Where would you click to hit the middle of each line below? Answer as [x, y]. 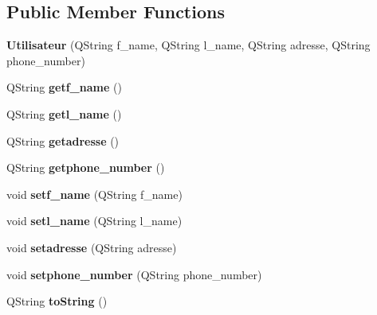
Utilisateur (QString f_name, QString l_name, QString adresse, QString [188, 45]
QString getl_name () [64, 113]
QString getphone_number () [86, 167]
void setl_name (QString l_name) [94, 221]
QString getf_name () [64, 87]
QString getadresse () [63, 140]
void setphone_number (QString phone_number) [134, 274]
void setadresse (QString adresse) [92, 247]
